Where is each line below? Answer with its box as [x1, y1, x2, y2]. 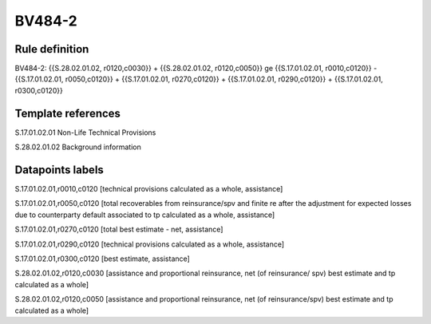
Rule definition [14, 42, 89, 56]
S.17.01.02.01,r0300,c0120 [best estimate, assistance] [14, 254, 191, 263]
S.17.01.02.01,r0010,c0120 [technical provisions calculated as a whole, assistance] [14, 184, 283, 194]
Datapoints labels [14, 163, 104, 176]
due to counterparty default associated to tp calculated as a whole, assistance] [14, 210, 275, 219]
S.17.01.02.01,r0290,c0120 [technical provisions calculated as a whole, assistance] [14, 239, 285, 249]
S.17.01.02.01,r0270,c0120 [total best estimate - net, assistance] [14, 224, 223, 235]
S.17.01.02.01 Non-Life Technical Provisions [14, 128, 156, 137]
